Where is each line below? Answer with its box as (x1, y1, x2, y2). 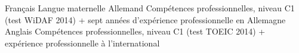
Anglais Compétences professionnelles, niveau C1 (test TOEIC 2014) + (5, 25, 266, 38)
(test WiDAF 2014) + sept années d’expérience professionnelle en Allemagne (5, 13, 286, 26)
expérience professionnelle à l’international (5, 36, 160, 49)
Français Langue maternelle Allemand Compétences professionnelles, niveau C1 (5, 2, 295, 14)
